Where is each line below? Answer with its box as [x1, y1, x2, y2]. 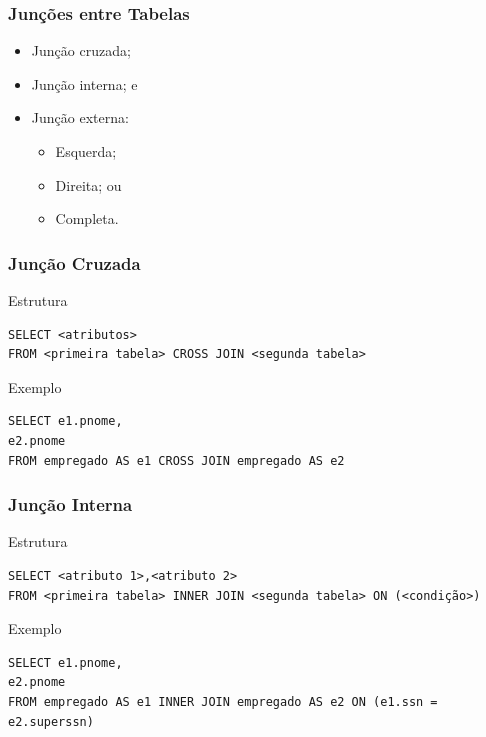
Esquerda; [55, 141, 117, 161]
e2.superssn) [8, 714, 94, 729]
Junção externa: [31, 107, 129, 128]
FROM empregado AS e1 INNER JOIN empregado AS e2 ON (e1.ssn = [8, 694, 438, 709]
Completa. [55, 208, 119, 229]
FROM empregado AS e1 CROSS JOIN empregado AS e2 [8, 453, 345, 468]
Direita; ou [55, 174, 122, 195]
